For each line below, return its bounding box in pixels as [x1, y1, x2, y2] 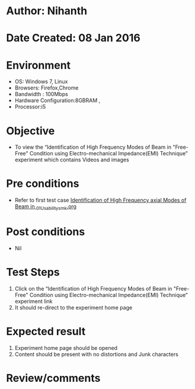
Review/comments [6, 371, 101, 385]
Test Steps [6, 266, 60, 279]
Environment [6, 58, 71, 72]
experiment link [14, 298, 53, 305]
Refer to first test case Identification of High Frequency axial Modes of [14, 197, 187, 204]
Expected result [6, 325, 86, 339]
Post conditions [6, 225, 85, 238]
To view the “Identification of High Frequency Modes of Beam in [14, 144, 172, 151]
